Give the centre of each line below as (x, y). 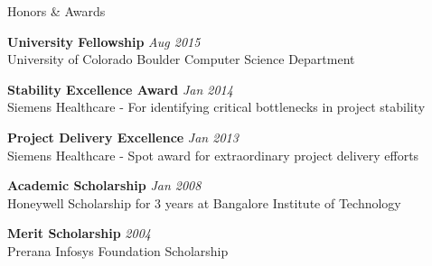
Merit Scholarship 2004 (79, 233)
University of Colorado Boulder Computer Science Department (181, 59)
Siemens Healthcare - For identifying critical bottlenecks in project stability (216, 107)
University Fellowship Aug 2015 (104, 41)
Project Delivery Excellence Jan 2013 (123, 137)
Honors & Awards (56, 11)
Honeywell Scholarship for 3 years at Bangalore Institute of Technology (204, 202)
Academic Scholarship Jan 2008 (104, 185)
